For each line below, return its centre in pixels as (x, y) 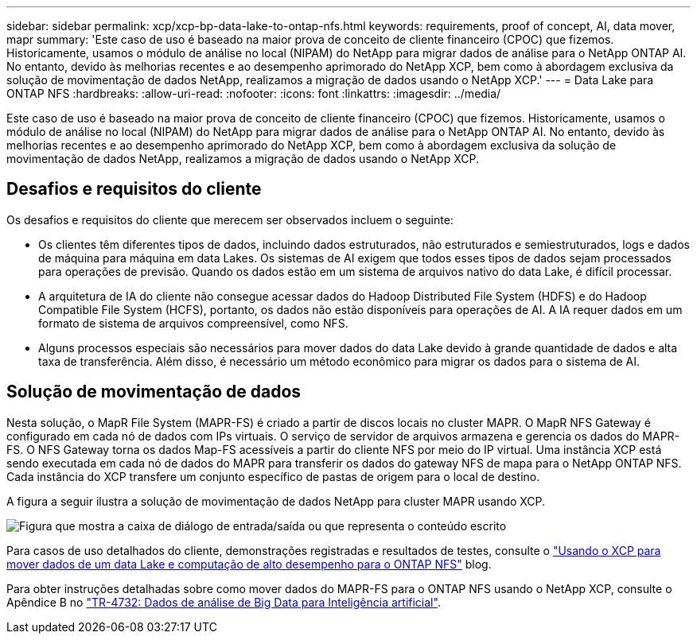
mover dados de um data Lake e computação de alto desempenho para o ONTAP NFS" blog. (249, 564)
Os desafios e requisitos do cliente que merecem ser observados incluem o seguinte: (230, 219)
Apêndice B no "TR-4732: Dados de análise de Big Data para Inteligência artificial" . (224, 602)
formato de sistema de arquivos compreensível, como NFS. (193, 323)
